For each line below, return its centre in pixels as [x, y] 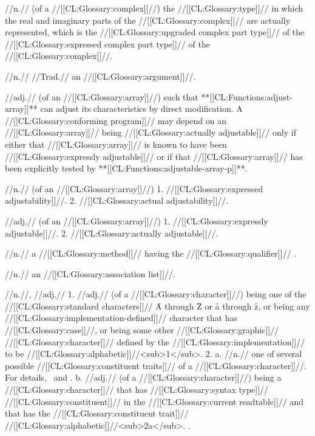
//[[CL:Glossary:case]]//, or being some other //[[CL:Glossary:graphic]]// [142, 330]
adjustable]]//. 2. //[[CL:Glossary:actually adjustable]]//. [112, 233]
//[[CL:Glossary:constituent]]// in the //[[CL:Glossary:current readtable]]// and [154, 401]
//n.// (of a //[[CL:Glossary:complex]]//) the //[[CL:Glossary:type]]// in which [154, 8]
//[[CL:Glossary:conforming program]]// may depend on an [116, 120]
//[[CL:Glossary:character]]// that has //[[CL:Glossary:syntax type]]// [137, 389]
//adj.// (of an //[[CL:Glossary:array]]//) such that [102, 96]
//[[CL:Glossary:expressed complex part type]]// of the [107, 43]
